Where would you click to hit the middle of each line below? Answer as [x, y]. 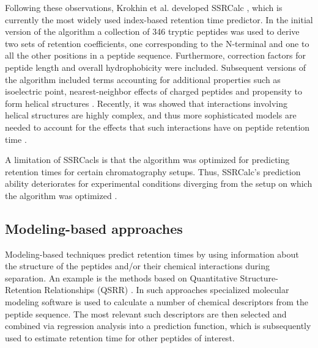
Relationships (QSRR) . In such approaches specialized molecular [167, 290]
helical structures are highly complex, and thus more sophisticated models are [151, 115]
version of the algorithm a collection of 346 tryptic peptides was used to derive [152, 31]
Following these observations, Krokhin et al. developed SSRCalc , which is [144, 7]
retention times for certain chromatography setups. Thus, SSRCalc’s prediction [153, 171]
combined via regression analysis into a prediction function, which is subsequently [158, 326]
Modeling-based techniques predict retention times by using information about [152, 254]
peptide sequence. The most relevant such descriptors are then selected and [146, 314]
